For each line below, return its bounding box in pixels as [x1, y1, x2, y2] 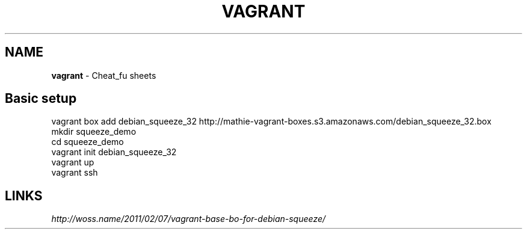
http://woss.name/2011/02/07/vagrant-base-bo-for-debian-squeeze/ [51, 214, 326, 224]
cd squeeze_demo [51, 137, 124, 147]
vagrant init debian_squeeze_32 [51, 147, 177, 158]
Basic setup [5, 91, 77, 106]
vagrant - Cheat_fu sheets [51, 70, 156, 81]
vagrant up [51, 157, 94, 168]
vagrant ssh [51, 167, 98, 178]
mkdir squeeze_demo [51, 126, 137, 137]
